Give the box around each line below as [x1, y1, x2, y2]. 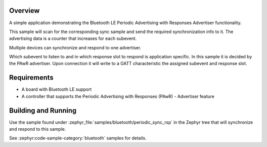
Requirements [9, 73, 54, 82]
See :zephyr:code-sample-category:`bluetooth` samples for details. [9, 135, 147, 141]
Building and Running [9, 106, 77, 114]
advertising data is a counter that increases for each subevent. [9, 36, 137, 41]
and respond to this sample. [9, 126, 66, 132]
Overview [9, 6, 40, 15]
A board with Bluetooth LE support [21, 86, 92, 92]
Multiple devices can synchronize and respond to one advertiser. [9, 44, 141, 50]
